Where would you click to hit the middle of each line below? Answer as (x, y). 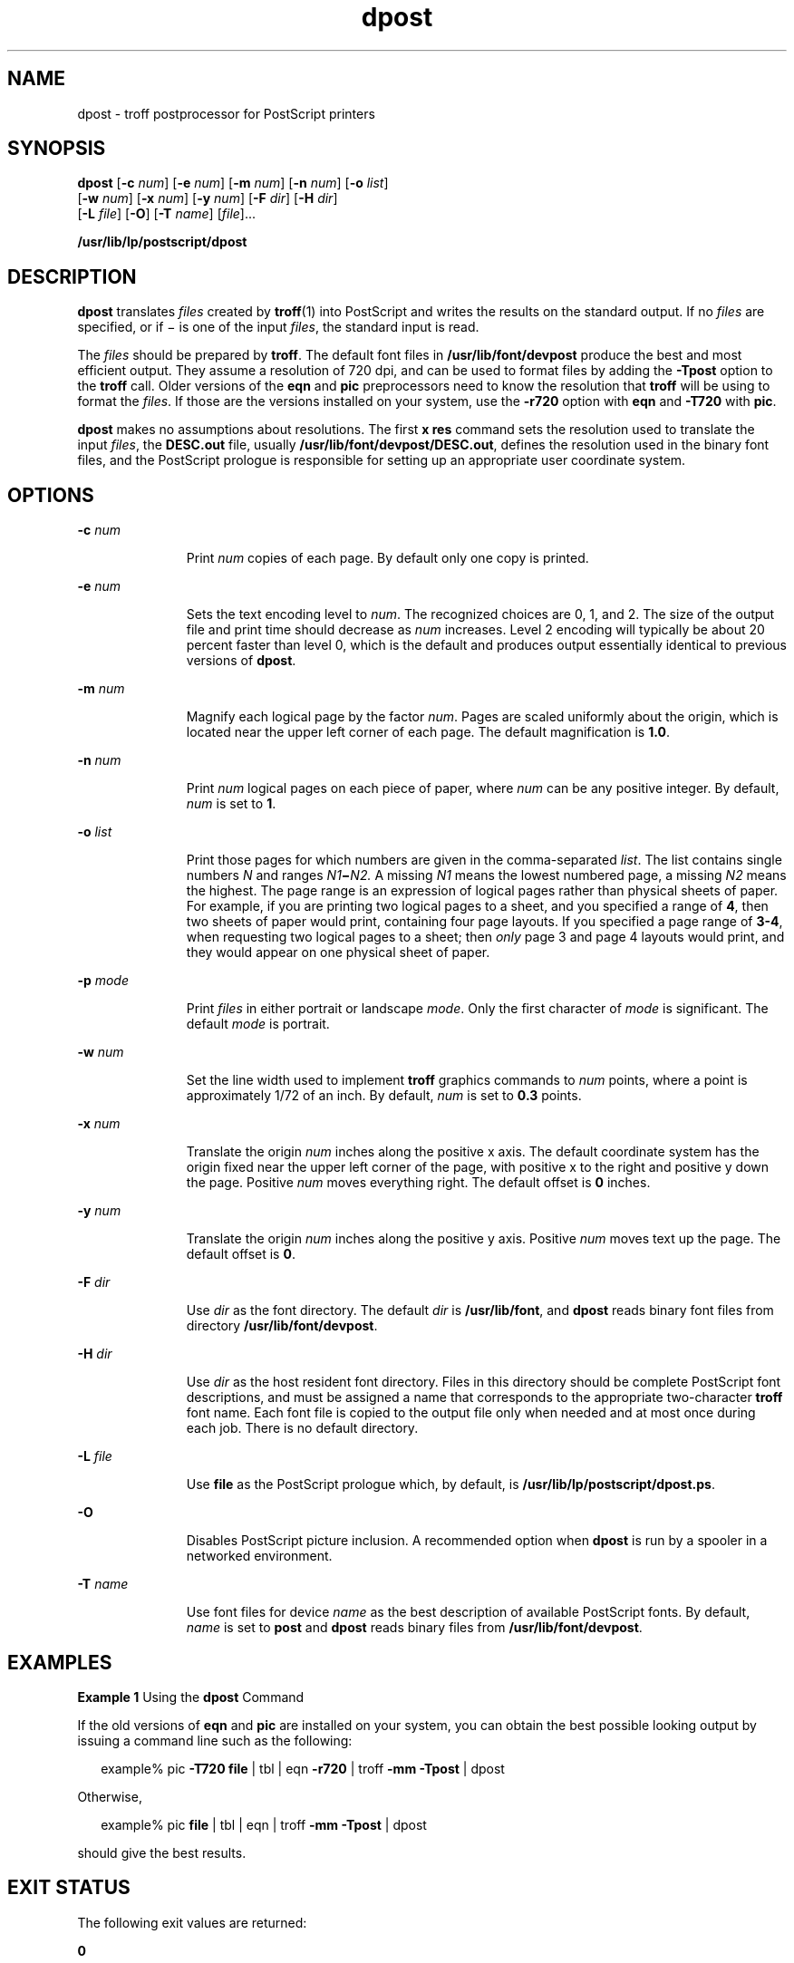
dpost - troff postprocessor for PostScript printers (226, 113)
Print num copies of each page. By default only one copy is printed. (387, 558)
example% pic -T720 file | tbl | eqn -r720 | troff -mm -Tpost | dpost (303, 1768)
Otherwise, (110, 1796)
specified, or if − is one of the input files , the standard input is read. (278, 327)
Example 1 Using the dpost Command (191, 1697)
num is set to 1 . (231, 804)
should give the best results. (162, 1852)
